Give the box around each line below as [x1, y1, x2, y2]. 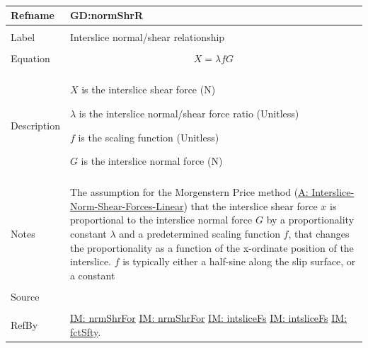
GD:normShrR [69, 8, 144, 23]
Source [11, 289, 40, 303]
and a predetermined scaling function [119, 226, 280, 241]
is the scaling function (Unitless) [78, 129, 219, 144]
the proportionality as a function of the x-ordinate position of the [69, 240, 354, 255]
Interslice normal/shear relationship [69, 30, 225, 45]
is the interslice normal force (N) [81, 153, 223, 168]
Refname [11, 8, 54, 23]
